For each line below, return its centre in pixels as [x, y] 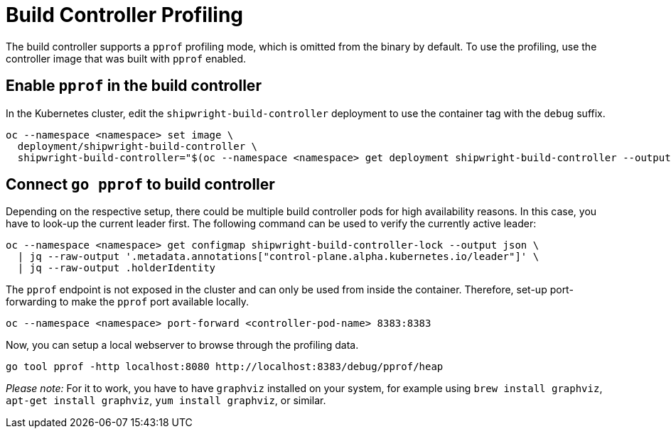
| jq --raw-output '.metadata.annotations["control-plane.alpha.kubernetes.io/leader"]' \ [278, 257]
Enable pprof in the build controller [134, 86]
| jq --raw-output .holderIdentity [117, 268]
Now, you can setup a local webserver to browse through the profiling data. [182, 345]
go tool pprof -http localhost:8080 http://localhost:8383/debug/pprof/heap [225, 367]
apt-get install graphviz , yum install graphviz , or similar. [166, 401]
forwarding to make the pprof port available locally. [128, 302]
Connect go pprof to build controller [140, 185]
